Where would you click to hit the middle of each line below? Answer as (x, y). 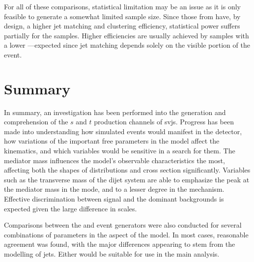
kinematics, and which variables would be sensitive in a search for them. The (120, 151)
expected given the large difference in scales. (71, 208)
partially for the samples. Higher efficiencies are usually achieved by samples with (127, 35)
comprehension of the (36, 122)
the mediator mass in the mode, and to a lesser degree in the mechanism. (114, 189)
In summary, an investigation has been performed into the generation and (115, 112)
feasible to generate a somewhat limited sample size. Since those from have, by (122, 16)
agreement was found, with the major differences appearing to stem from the (120, 244)
